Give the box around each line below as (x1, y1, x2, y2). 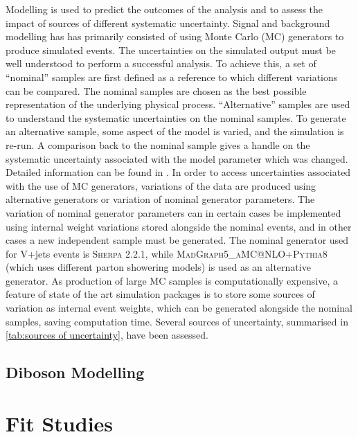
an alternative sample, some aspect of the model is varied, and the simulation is (6, 124, 344, 139)
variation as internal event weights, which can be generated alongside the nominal (6, 301, 352, 315)
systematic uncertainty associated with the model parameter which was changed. (6, 151, 348, 166)
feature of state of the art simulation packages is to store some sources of (6, 287, 315, 301)
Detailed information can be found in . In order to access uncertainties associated (6, 165, 351, 179)
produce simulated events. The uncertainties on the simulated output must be (6, 42, 336, 57)
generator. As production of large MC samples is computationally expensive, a (6, 273, 339, 287)
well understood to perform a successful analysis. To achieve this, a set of (6, 56, 316, 71)
